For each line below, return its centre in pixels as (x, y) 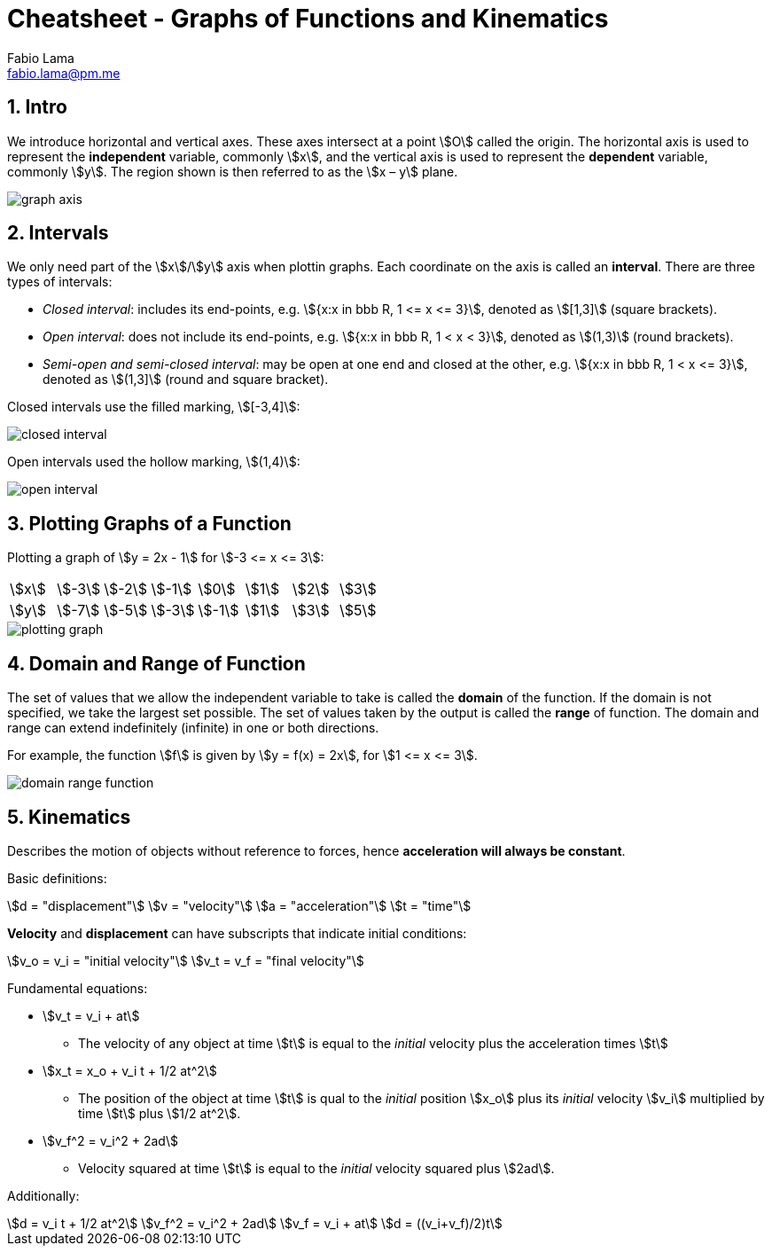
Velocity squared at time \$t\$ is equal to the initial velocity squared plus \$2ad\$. (316, 1168)
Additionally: (43, 1195)
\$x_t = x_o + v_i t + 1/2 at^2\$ (130, 1070)
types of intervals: (60, 282)
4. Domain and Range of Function (156, 663)
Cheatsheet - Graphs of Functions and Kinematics (308, 19)
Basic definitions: (57, 878)
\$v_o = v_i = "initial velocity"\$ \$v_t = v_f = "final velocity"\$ (186, 960)
